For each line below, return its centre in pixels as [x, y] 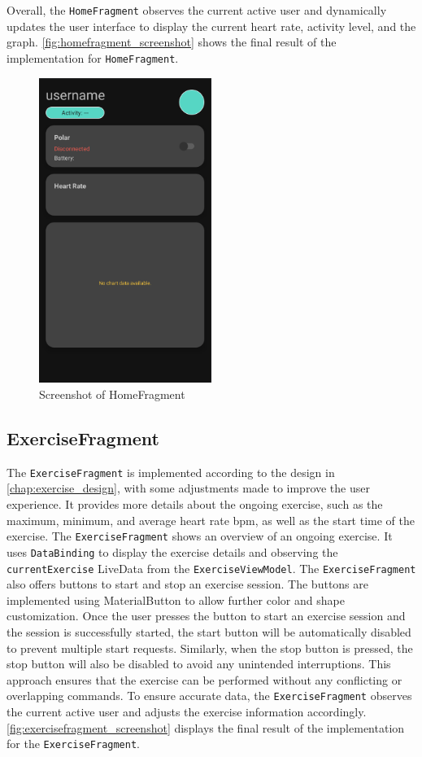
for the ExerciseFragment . [73, 744]
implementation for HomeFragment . [93, 57]
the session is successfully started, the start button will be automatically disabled [209, 632]
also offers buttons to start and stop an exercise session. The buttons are [187, 584]
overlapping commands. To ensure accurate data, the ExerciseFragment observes [209, 696]
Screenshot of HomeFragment [112, 394]
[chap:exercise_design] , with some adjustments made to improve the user [188, 488]
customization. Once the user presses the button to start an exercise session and [206, 616]
